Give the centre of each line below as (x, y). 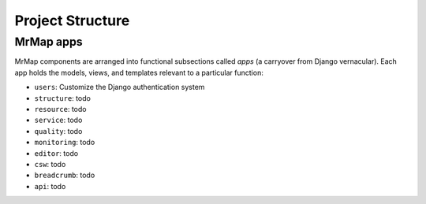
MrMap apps (49, 42)
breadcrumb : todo (65, 175)
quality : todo (58, 131)
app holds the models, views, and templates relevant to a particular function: (139, 72)
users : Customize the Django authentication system (120, 87)
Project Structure (72, 20)
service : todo (58, 120)
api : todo (50, 186)
